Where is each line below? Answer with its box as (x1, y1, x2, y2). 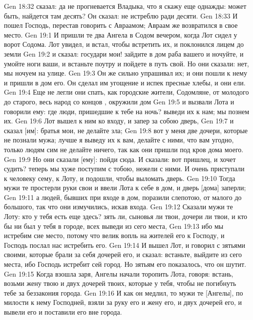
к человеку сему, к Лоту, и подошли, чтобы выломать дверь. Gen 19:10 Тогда (4, 173, 235, 183)
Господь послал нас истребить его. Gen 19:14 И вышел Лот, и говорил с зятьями (4, 240, 246, 250)
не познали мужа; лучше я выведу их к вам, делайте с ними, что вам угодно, (4, 135, 234, 145)
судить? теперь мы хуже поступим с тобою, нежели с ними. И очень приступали (4, 163, 245, 174)
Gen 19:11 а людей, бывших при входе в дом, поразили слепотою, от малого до (4, 192, 242, 202)
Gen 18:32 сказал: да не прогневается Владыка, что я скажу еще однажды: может (4, 1, 247, 11)
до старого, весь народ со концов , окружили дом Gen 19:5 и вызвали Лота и (4, 96, 234, 106)
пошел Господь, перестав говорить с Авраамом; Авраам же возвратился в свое (4, 20, 238, 30)
